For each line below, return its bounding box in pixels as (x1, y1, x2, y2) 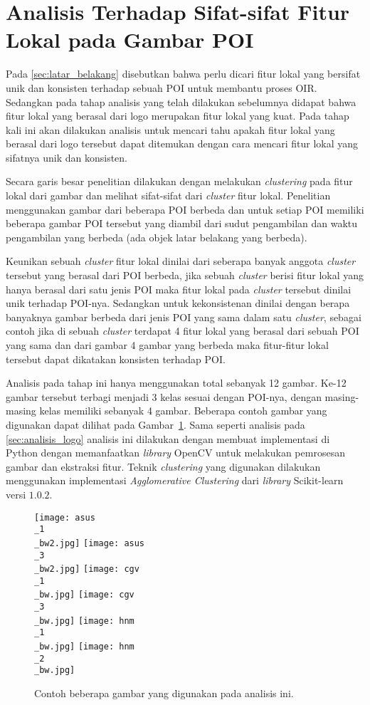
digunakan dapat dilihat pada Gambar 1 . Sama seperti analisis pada (6, 417, 305, 432)
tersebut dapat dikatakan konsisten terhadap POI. (6, 351, 226, 366)
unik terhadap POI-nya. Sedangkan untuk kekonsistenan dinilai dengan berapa (6, 296, 350, 310)
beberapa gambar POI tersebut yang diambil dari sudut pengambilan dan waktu (6, 216, 358, 231)
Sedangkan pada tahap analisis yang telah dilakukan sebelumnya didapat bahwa (6, 94, 356, 109)
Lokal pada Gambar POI (6, 25, 254, 54)
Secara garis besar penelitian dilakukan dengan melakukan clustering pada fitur (6, 174, 353, 189)
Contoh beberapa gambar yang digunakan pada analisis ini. (34, 686, 294, 701)
